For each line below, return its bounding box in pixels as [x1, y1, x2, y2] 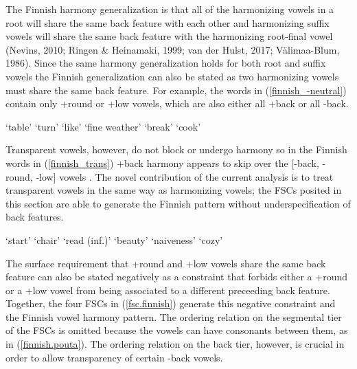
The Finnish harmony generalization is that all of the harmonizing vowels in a [5, 2, 334, 16]
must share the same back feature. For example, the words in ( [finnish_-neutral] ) [5, 82, 347, 97]
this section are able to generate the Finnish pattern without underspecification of [5, 196, 351, 210]
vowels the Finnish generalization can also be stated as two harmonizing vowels [5, 69, 339, 83]
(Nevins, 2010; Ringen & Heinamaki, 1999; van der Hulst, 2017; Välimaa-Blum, [5, 42, 340, 56]
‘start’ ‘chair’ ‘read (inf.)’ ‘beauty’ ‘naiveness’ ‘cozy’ [5, 232, 223, 247]
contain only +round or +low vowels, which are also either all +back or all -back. [5, 96, 349, 111]
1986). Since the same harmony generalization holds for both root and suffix [5, 56, 326, 70]
